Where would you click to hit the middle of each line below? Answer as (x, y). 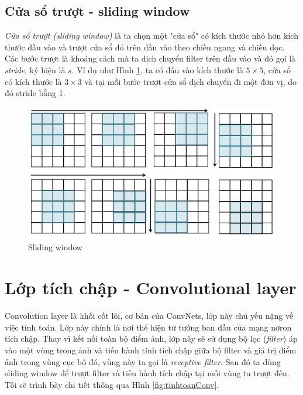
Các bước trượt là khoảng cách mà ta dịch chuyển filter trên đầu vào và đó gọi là (150, 58)
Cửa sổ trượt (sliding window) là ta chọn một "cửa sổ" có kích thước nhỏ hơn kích (151, 35)
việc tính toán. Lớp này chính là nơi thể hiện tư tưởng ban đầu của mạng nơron (148, 327)
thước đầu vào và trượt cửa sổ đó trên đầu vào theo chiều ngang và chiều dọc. (145, 47)
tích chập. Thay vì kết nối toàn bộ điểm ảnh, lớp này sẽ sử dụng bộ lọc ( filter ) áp (151, 338)
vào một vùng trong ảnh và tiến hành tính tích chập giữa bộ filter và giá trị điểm (151, 350)
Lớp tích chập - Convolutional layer (151, 287)
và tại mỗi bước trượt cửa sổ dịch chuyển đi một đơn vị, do (191, 81)
